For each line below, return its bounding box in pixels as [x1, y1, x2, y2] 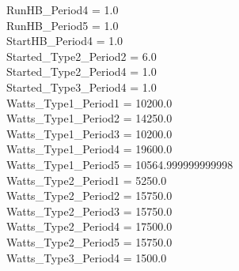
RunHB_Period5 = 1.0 [6, 17, 119, 33]
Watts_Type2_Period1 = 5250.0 [6, 171, 167, 188]
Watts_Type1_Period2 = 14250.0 [6, 110, 173, 126]
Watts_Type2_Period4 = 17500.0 [6, 218, 173, 235]
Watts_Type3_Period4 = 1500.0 [6, 249, 167, 265]
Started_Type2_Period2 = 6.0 [6, 47, 157, 64]
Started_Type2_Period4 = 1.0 [6, 63, 157, 80]
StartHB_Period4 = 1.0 [6, 32, 123, 49]
